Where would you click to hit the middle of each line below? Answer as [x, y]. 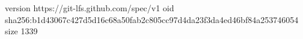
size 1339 [21, 31]
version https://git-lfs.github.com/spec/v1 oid [90, 8]
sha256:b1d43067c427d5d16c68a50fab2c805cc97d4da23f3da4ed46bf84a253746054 [152, 19]
